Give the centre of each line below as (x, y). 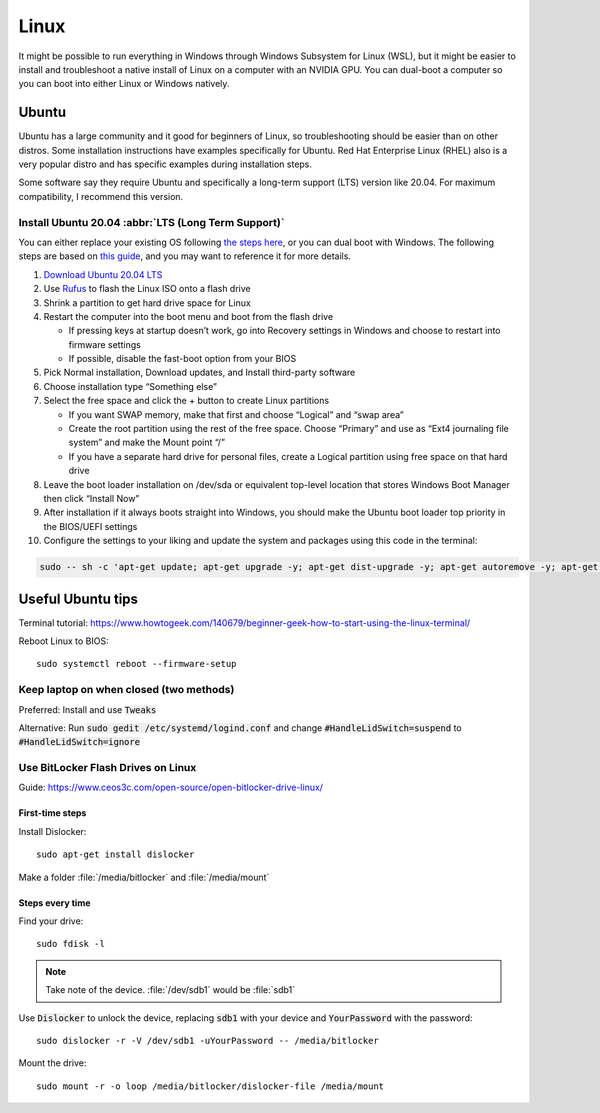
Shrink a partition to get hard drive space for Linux (147, 302)
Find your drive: (51, 921)
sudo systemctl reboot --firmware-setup (136, 664)
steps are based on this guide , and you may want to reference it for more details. (185, 256)
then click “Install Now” (91, 498)
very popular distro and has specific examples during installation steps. (165, 164)
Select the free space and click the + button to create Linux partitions (186, 401)
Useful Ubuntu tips (78, 598)
